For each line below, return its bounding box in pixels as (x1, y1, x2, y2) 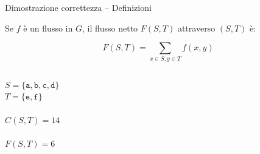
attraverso (177, 21, 216, 34)
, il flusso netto (82, 21, 138, 34)
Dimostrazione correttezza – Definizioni (5, 1, 152, 13)
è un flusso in (23, 21, 73, 34)
